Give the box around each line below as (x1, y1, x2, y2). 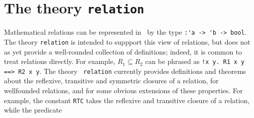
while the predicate (4, 105, 62, 115)
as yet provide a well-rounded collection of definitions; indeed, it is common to (4, 46, 242, 57)
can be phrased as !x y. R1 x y (145, 56, 245, 66)
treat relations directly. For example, (4, 56, 116, 66)
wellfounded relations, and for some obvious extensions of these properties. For (4, 85, 243, 96)
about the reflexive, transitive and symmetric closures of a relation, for (4, 75, 219, 86)
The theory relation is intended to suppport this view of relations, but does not (4, 36, 251, 47)
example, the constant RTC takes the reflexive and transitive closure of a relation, (4, 95, 250, 105)
